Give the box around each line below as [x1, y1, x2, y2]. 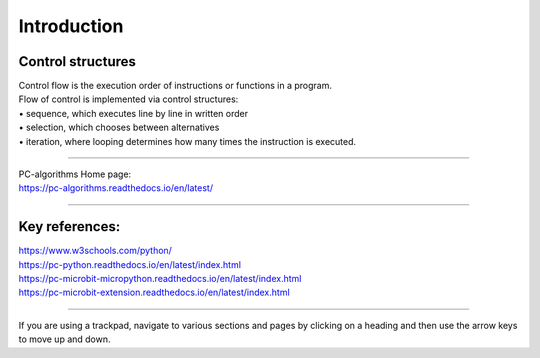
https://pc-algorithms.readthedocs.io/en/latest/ [18, 182, 214, 194]
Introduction [18, 15, 124, 37]
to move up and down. [18, 333, 111, 345]
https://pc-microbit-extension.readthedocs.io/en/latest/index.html [18, 286, 290, 299]
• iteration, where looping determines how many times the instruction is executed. [18, 135, 357, 147]
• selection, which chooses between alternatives [18, 121, 220, 134]
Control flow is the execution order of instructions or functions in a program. [18, 80, 332, 92]
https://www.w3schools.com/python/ [18, 245, 172, 257]
